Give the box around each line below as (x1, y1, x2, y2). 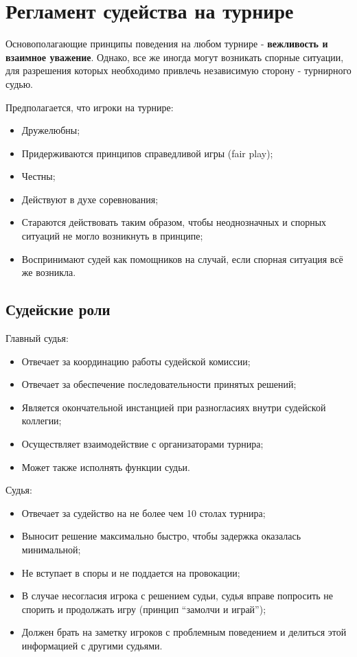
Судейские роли (5, 299, 111, 320)
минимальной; (21, 542, 81, 556)
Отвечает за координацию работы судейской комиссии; (21, 354, 251, 368)
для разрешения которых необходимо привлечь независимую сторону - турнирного (5, 63, 352, 78)
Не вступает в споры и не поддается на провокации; (21, 565, 240, 579)
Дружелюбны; (21, 123, 80, 137)
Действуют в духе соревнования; (21, 192, 159, 206)
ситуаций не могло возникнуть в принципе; (21, 229, 203, 243)
